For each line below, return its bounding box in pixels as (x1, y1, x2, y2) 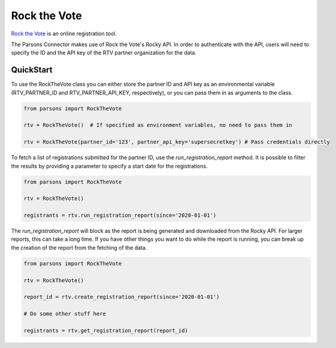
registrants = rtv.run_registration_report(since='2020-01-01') (23, 212, 217, 219)
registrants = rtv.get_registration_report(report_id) (23, 327, 188, 334)
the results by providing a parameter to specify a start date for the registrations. (11, 162, 208, 170)
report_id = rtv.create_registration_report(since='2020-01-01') (23, 293, 220, 301)
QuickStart (11, 65, 53, 75)
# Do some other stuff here (23, 310, 106, 317)
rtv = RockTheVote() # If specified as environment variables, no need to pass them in (23, 122, 293, 129)
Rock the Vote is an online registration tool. (11, 30, 117, 37)
